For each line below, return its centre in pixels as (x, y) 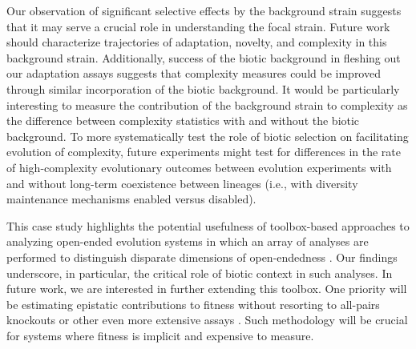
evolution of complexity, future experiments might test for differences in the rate (204, 152)
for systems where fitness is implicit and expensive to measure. (160, 335)
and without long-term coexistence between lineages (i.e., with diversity (182, 183)
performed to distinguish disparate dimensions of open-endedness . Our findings (202, 257)
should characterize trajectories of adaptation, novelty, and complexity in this (197, 42)
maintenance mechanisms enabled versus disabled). (131, 199)
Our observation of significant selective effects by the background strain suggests (204, 10)
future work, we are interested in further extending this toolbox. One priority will (207, 289)
